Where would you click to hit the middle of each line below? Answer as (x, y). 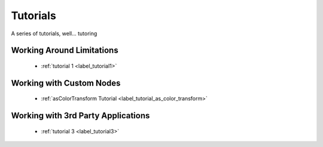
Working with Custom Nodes (66, 83)
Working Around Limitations (65, 50)
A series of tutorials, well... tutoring (54, 33)
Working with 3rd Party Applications (80, 116)
